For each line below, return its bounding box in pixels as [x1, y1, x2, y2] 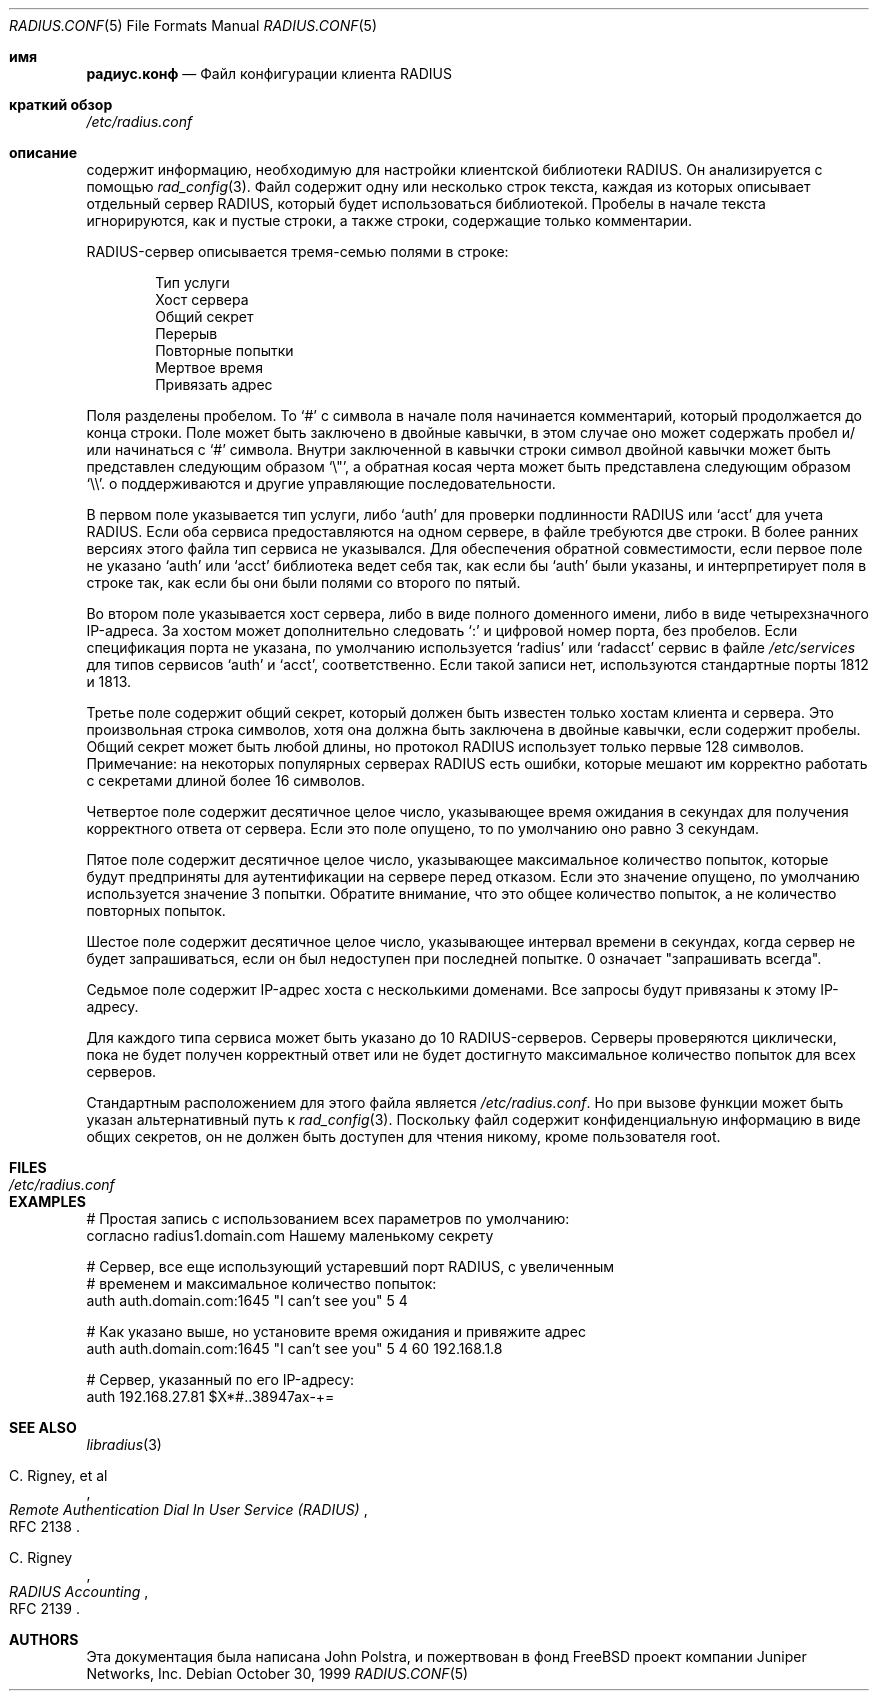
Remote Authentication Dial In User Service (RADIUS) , [9, 1501, 368, 1518]
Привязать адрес [155, 376, 273, 393]
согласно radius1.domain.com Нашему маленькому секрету [86, 1227, 494, 1244]
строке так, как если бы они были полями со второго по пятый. [86, 574, 521, 591]
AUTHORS [9, 1631, 79, 1648]
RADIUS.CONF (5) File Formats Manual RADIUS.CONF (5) [9, 17, 377, 34]
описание [9, 144, 78, 161]
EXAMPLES [9, 1193, 86, 1210]
